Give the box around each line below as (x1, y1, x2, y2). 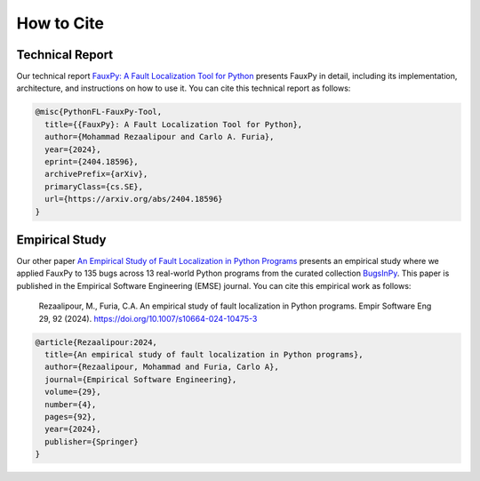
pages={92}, (44, 412, 97, 421)
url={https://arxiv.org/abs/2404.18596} (44, 194, 223, 204)
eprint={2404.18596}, (44, 156, 140, 166)
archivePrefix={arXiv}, (44, 169, 148, 180)
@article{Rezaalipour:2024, (35, 337, 157, 347)
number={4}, (44, 399, 97, 409)
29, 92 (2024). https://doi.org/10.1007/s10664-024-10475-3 (38, 313, 258, 324)
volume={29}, (44, 387, 101, 397)
